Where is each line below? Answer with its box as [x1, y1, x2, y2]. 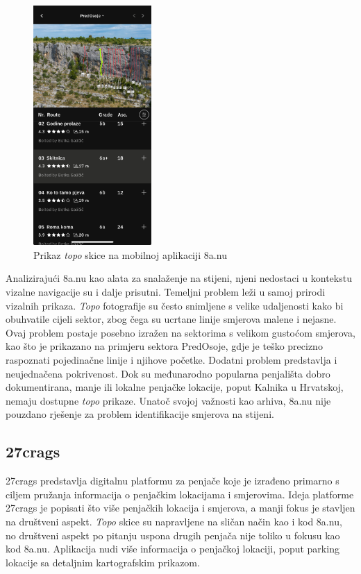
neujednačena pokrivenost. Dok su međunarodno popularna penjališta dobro [6, 366, 330, 380]
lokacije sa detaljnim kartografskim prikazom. [6, 555, 200, 569]
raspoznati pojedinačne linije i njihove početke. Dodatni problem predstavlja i [6, 353, 337, 366]
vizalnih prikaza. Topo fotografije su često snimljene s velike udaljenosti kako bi [6, 298, 344, 312]
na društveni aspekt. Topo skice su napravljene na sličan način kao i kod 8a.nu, [6, 514, 342, 528]
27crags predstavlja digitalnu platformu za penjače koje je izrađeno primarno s [6, 473, 339, 488]
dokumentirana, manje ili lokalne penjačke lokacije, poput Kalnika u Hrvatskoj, [6, 380, 344, 394]
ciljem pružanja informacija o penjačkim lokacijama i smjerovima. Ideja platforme [6, 487, 354, 501]
